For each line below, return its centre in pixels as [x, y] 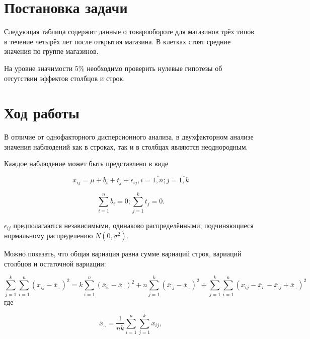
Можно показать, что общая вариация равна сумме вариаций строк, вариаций [123, 254]
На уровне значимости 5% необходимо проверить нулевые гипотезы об [113, 68]
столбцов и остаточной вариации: [55, 263]
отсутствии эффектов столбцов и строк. [65, 78]
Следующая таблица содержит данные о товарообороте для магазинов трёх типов [129, 31]
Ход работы [42, 113]
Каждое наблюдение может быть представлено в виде [86, 163]
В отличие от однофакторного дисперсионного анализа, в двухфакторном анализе [129, 137]
